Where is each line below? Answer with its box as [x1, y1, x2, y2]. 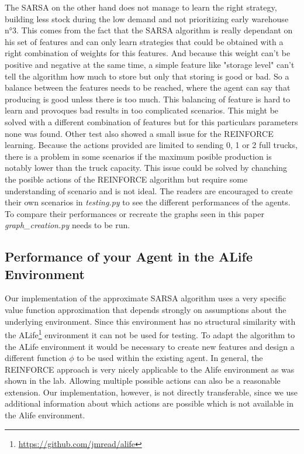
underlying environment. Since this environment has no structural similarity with [5, 315, 296, 327]
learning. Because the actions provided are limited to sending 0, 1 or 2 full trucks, [5, 139, 298, 151]
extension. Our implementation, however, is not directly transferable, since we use [5, 386, 298, 398]
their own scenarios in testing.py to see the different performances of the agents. [5, 196, 291, 208]
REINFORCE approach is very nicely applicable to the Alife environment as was [5, 363, 295, 375]
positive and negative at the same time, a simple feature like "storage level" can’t [5, 58, 295, 70]
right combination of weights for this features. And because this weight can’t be [5, 47, 291, 59]
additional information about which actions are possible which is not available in [5, 397, 293, 410]
